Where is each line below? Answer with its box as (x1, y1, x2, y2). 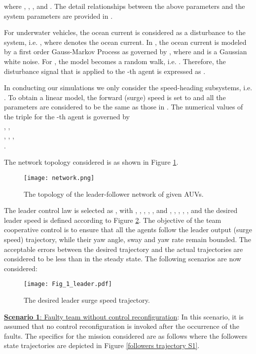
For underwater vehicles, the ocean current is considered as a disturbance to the (4, 27, 246, 37)
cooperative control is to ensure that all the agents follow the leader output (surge (4, 224, 252, 235)
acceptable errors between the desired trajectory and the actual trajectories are (4, 244, 243, 254)
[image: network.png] (24, 174, 95, 181)
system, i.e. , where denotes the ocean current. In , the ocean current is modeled (4, 36, 247, 47)
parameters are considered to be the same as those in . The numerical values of (4, 102, 243, 112)
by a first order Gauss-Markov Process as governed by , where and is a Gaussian (4, 46, 247, 57)
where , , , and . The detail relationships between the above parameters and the (4, 1, 245, 11)
